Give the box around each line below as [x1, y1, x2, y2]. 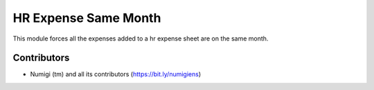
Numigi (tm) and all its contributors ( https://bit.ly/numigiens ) [30, 70, 202, 78]
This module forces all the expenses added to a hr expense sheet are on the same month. [12, 34, 269, 43]
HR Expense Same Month [12, 10, 161, 25]
